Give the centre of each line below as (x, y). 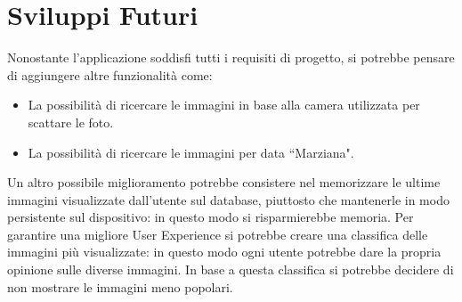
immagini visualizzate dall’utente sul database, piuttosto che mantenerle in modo (228, 199)
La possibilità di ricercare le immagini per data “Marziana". (191, 152)
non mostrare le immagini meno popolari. (120, 286)
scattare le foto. (71, 122)
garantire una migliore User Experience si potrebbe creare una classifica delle (218, 234)
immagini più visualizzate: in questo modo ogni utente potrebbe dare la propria (224, 252)
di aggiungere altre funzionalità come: (110, 74)
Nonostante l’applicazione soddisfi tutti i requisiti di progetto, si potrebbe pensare (231, 57)
